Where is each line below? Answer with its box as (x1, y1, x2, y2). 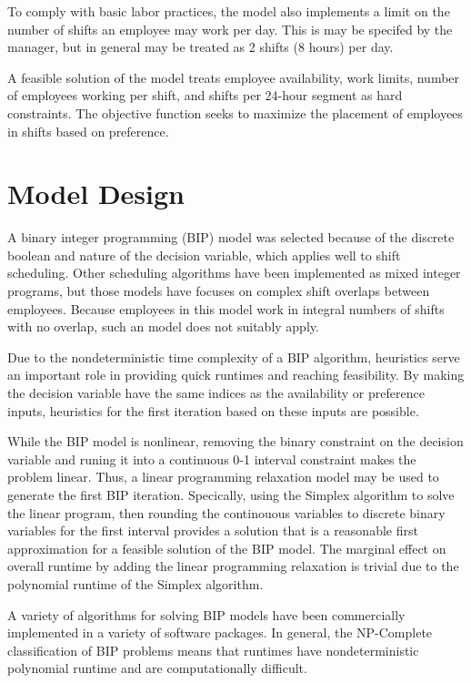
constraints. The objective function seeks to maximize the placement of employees (7, 103, 463, 122)
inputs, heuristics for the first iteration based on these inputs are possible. (7, 401, 419, 420)
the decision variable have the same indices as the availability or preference (7, 383, 425, 403)
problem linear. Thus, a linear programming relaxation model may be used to (7, 467, 439, 486)
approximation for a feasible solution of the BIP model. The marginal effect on (7, 538, 446, 557)
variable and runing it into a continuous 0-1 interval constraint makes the (7, 449, 416, 468)
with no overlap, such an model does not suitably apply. (7, 317, 319, 336)
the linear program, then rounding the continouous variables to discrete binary (7, 503, 446, 522)
